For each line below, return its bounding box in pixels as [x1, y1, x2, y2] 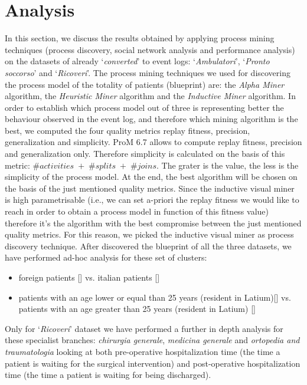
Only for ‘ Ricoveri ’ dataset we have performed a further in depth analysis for [5, 322, 283, 334]
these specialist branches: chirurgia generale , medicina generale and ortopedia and [5, 334, 300, 346]
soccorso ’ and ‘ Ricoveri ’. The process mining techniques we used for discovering [5, 66, 290, 78]
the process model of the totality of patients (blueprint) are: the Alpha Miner [5, 78, 285, 90]
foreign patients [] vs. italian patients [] [18, 271, 160, 283]
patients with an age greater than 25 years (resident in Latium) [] [18, 302, 256, 315]
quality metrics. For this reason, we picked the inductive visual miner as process [5, 228, 294, 241]
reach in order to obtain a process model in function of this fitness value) [5, 205, 269, 218]
